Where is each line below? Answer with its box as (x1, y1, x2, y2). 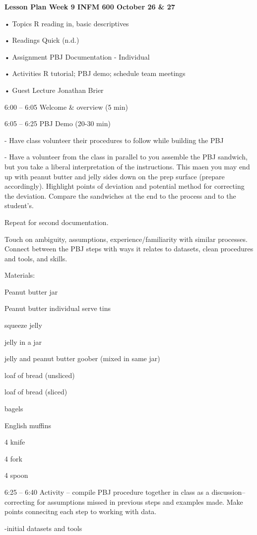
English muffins (4, 420, 52, 430)
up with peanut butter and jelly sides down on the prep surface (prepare (4, 171, 225, 181)
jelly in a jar (4, 336, 42, 347)
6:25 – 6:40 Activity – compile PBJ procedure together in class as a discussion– (4, 487, 246, 497)
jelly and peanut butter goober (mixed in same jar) (4, 353, 160, 364)
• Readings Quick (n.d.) (4, 35, 79, 45)
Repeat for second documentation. (4, 217, 109, 227)
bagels (4, 403, 23, 414)
